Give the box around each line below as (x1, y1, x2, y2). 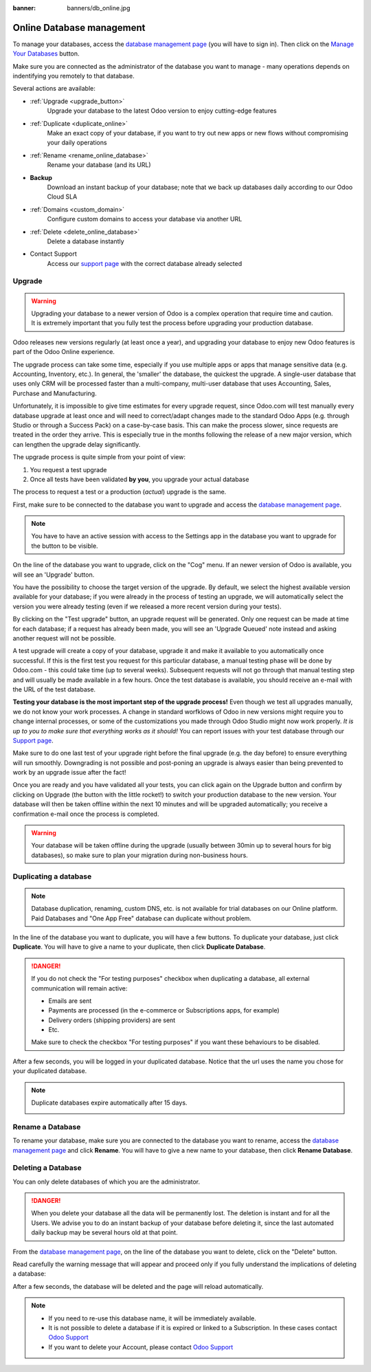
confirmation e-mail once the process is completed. (12, 810, 159, 818)
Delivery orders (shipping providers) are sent (48, 1016, 176, 1024)
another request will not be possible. (12, 634, 116, 642)
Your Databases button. (12, 49, 80, 58)
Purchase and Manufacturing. (12, 389, 97, 397)
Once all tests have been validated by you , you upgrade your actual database (30, 475, 249, 483)
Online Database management (12, 21, 146, 34)
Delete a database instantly (47, 237, 124, 245)
